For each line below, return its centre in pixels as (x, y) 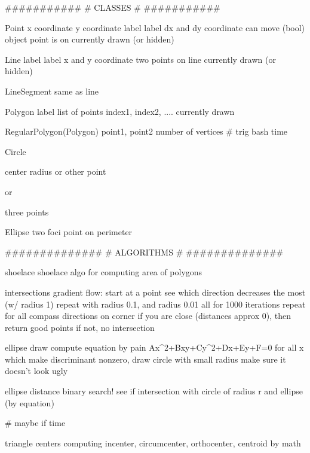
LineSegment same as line (52, 91)
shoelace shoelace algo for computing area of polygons (104, 272)
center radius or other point (56, 171)
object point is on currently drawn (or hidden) (90, 39)
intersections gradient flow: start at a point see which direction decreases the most (155, 292)
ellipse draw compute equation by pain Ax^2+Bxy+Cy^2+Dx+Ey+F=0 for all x (154, 347)
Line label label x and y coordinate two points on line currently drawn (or (140, 59)
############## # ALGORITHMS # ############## (144, 252)
